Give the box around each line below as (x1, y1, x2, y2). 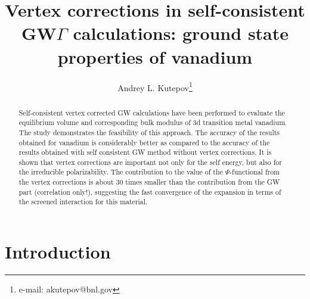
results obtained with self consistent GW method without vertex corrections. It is (18, 147, 272, 157)
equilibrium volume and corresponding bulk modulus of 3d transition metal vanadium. (18, 117, 287, 127)
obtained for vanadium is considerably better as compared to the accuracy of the (18, 137, 270, 147)
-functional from (230, 167, 280, 177)
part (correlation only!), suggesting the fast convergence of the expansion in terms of (18, 186, 281, 197)
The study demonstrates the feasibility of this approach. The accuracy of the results (18, 127, 280, 137)
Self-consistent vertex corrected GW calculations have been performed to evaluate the (18, 107, 285, 117)
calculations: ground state (73, 21, 289, 45)
